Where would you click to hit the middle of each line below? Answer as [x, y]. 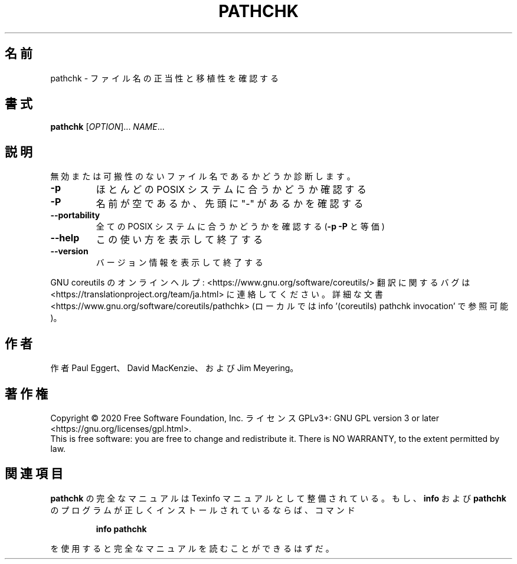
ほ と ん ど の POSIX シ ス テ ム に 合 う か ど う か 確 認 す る [231, 190]
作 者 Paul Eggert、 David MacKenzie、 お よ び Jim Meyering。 [174, 368]
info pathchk [121, 529]
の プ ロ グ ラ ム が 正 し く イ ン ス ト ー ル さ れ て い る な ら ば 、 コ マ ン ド [203, 510]
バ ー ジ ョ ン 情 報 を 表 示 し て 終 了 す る [179, 263]
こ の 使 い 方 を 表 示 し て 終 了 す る [179, 240]
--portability [75, 215]
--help [65, 238]
